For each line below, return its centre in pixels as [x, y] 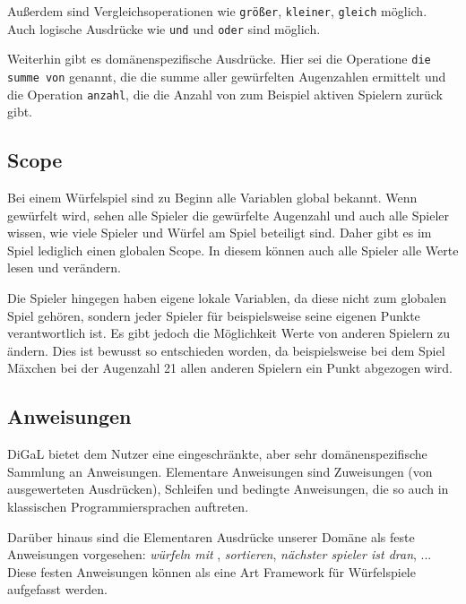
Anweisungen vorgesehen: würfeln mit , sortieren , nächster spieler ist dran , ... [220, 554]
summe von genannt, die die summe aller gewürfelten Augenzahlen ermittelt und [227, 76]
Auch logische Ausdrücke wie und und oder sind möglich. [164, 28]
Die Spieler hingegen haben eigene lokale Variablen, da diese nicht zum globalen [227, 298]
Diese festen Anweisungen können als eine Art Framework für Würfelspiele [211, 571]
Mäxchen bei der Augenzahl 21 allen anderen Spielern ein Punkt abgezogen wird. [230, 368]
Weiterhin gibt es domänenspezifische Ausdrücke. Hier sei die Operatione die [219, 59]
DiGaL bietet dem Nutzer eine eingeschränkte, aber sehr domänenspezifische [217, 454]
